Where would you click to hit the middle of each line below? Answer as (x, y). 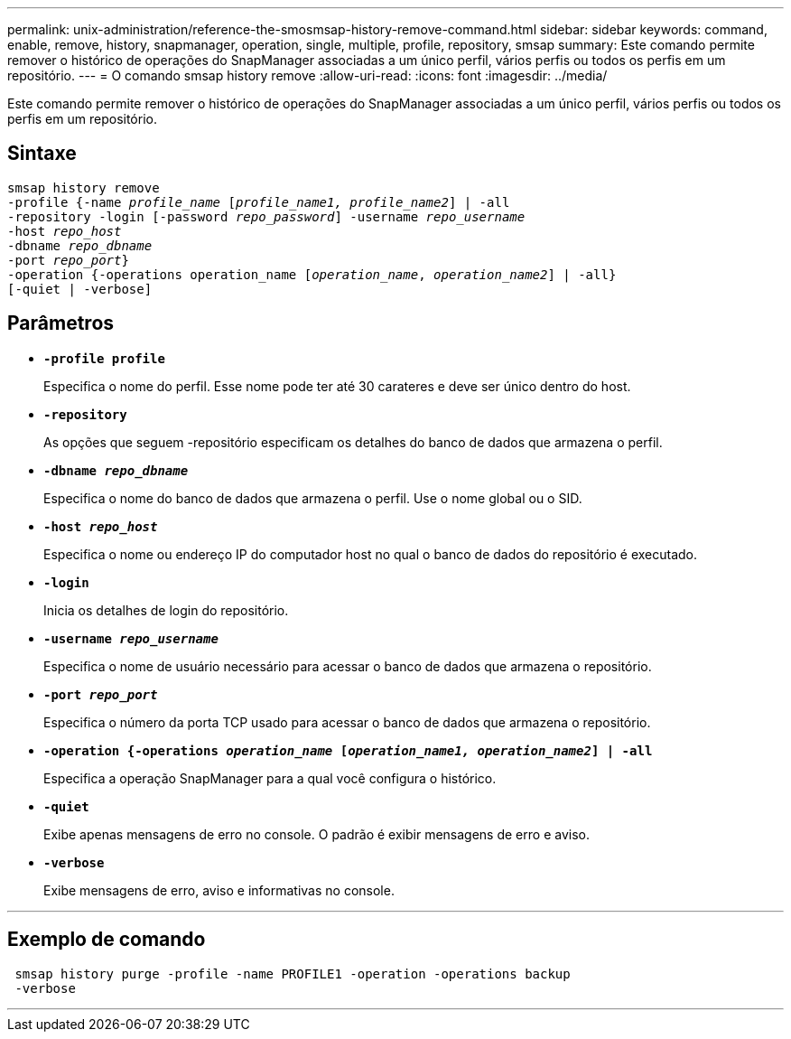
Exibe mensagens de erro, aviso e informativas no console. (219, 890)
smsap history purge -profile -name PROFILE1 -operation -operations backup (293, 973)
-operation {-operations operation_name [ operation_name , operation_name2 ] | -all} (312, 274)
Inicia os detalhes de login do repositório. (166, 610)
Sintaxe (42, 154)
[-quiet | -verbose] (80, 289)
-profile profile (104, 358)
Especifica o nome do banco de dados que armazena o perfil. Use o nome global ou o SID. (313, 498)
